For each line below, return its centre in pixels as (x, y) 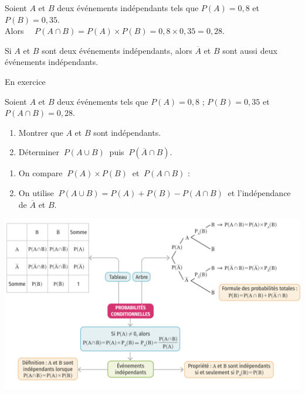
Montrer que (41, 132)
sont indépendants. (127, 132)
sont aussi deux (250, 50)
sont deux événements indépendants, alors (117, 50)
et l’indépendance (259, 192)
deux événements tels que (103, 101)
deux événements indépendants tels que (128, 8)
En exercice (25, 81)
